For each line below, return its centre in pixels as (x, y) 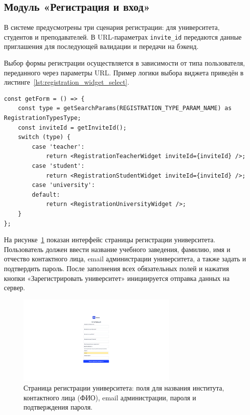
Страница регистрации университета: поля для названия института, (124, 388)
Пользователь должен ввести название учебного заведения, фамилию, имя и (117, 249)
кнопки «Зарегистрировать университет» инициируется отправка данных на (117, 278)
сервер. (15, 288)
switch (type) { (44, 137)
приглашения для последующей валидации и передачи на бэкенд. (101, 46)
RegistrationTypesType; (43, 118)
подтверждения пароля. (58, 407)
